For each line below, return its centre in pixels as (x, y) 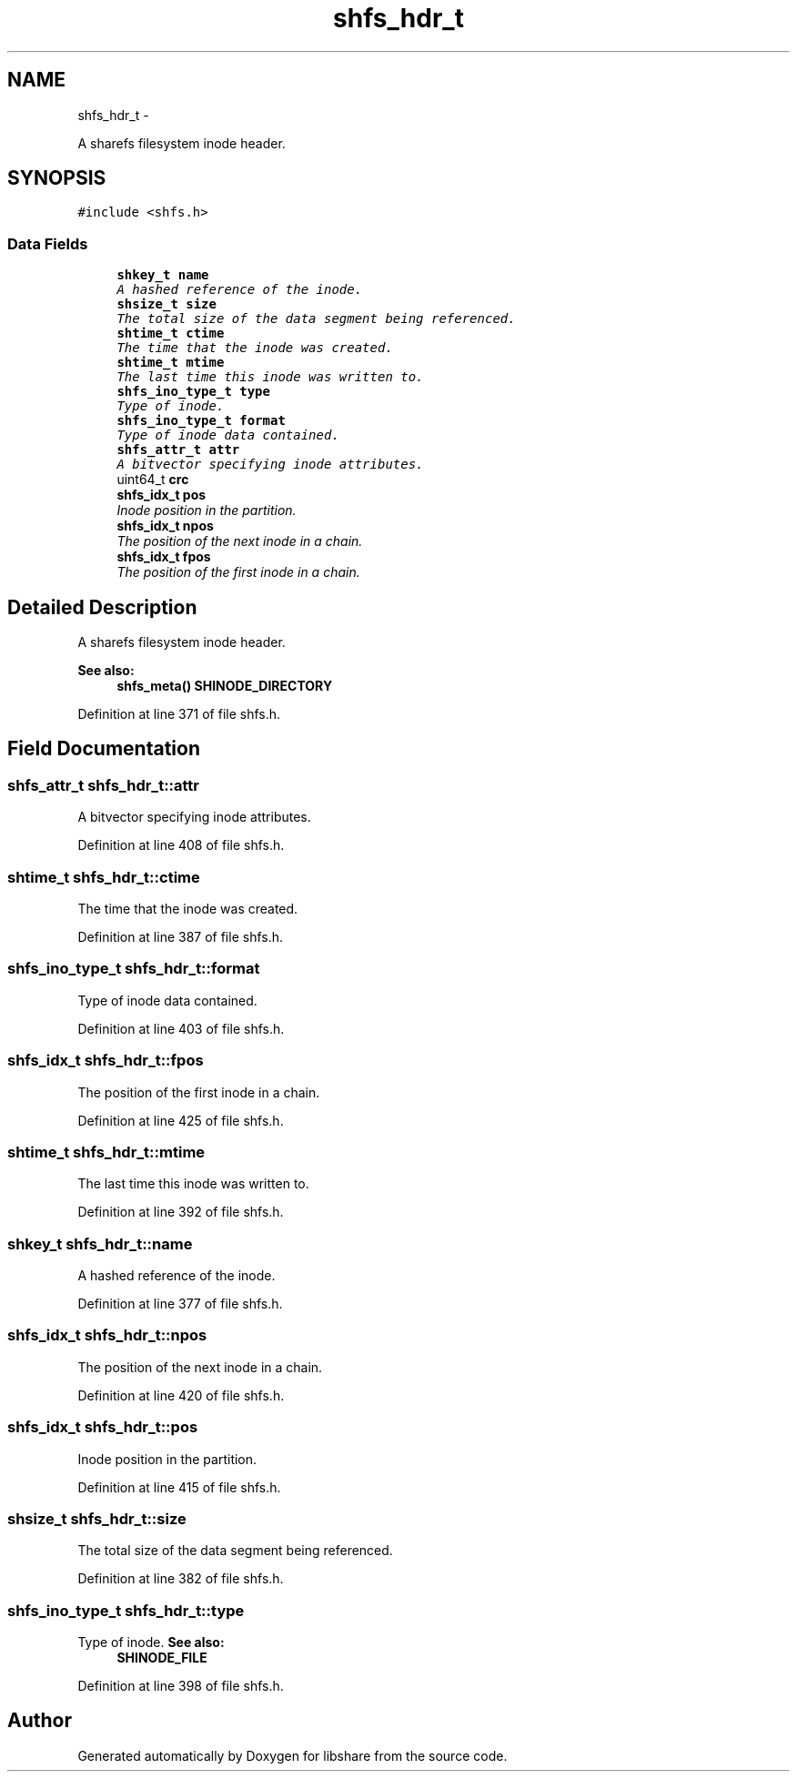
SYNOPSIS (57, 178)
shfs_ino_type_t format (201, 421)
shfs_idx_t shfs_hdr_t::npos (107, 1335)
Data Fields (48, 243)
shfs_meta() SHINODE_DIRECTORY (225, 686)
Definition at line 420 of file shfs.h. (181, 1395)
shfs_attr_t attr (178, 450)
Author (40, 1721)
